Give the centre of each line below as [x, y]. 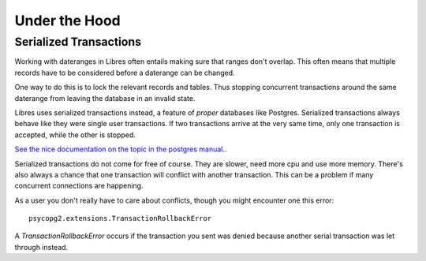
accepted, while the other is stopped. [75, 135]
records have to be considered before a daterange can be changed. [125, 73]
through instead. [41, 247]
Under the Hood [68, 21]
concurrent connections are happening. [79, 186]
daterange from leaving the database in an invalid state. [105, 98]
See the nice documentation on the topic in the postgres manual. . [121, 149]
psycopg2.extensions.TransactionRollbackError [120, 218]
